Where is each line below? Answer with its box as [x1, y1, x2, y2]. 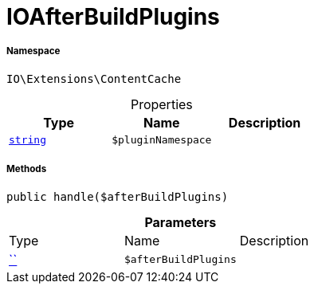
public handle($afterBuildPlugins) [6, 190, 229, 203]
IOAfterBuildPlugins [6, 3, 220, 30]
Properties [130, 96, 193, 112]
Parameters [144, 214, 217, 230]
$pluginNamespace [112, 133, 212, 146]
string [9, 133, 46, 146]
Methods [6, 163, 47, 175]
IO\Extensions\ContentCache [6, 72, 182, 85]
